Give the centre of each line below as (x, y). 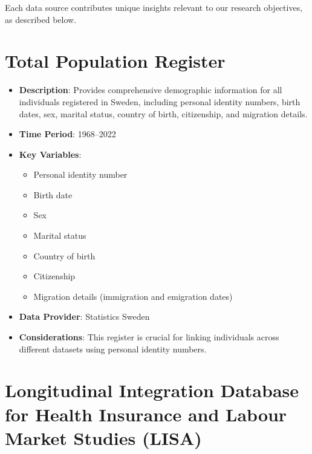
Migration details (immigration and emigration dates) (133, 296)
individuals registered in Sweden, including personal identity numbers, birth (160, 101)
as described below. (41, 19)
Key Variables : (50, 154)
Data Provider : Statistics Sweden (84, 316)
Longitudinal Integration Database (152, 390)
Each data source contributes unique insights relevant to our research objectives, (154, 7)
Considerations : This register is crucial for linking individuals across (149, 337)
